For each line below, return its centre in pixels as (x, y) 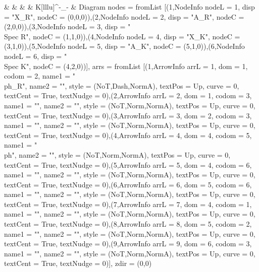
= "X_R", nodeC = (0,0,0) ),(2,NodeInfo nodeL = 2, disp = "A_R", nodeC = (124, 16)
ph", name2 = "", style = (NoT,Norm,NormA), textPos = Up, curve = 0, (117, 154)
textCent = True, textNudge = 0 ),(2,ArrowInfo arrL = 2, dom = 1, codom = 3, (128, 95)
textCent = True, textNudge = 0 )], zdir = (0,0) (78, 263)
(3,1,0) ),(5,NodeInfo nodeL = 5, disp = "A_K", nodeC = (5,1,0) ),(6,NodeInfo (124, 46)
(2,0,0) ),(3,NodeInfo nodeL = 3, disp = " (67, 26)
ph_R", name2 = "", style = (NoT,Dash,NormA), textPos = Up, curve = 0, (122, 85)
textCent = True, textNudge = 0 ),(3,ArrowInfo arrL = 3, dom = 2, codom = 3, (128, 115)
